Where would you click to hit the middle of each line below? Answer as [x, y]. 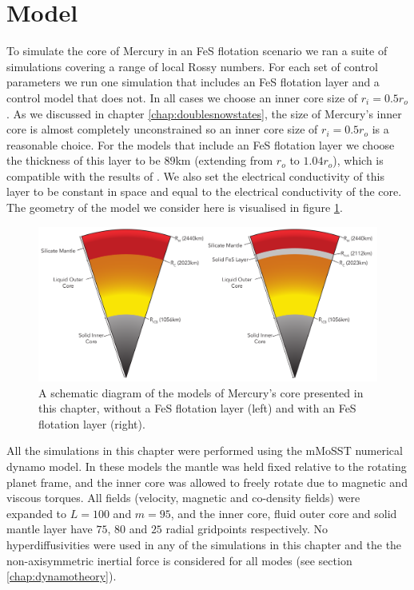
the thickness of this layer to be [84, 160]
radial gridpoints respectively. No [247, 529]
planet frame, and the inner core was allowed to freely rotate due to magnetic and [207, 482]
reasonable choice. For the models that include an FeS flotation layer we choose [201, 144]
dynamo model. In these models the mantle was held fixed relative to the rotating [207, 466]
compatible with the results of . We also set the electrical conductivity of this [195, 175]
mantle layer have [50, 529]
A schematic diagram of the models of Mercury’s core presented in [201, 392]
